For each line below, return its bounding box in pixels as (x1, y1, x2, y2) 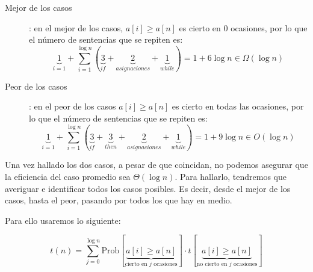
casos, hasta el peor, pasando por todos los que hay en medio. (5, 194, 232, 206)
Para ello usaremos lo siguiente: (5, 214, 121, 226)
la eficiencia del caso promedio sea (5, 170, 131, 183)
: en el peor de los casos (29, 100, 116, 113)
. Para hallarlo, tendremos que (175, 170, 287, 183)
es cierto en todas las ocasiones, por (172, 100, 304, 113)
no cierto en (196, 261, 228, 267)
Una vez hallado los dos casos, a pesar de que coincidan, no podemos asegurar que (5, 158, 308, 171)
